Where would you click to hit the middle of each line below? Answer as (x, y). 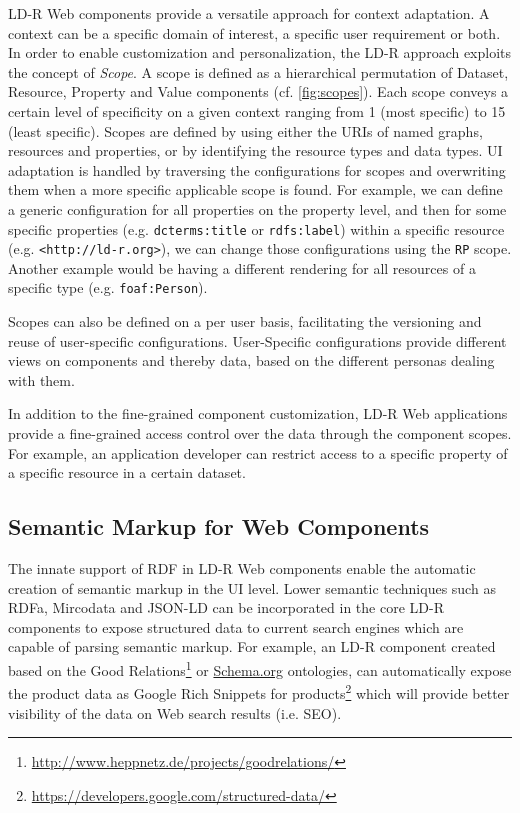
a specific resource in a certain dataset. (127, 472)
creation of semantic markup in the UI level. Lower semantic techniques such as (252, 587)
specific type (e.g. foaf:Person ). (108, 287)
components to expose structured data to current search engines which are (236, 626)
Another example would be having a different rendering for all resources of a (242, 267)
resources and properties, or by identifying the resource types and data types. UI (255, 150)
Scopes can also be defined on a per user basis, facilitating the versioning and (245, 321)
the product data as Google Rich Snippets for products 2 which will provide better (259, 691)
